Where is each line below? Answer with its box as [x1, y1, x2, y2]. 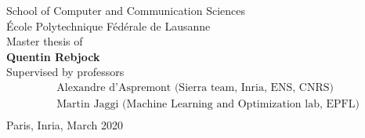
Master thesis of [6, 33, 83, 49]
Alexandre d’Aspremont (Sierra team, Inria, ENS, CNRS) [56, 82, 334, 93]
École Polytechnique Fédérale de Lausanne [6, 17, 211, 34]
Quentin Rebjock [6, 48, 100, 64]
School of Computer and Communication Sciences [6, 2, 246, 18]
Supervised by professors [6, 64, 125, 80]
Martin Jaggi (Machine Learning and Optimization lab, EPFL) [56, 99, 360, 111]
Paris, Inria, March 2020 [6, 117, 123, 133]
